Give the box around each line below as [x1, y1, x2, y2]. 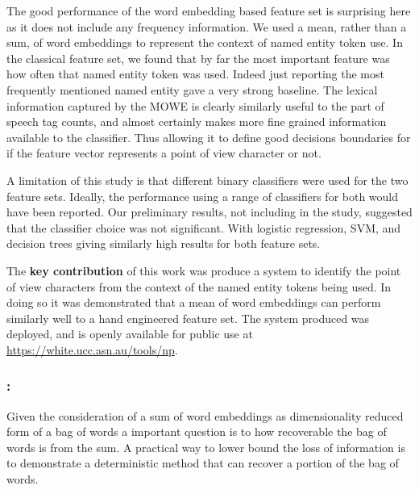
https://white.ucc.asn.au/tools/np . [6, 341, 178, 358]
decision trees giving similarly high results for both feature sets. [6, 235, 321, 252]
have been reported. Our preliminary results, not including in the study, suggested [6, 203, 413, 220]
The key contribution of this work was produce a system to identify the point [6, 262, 401, 279]
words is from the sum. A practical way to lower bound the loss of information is [6, 438, 405, 455]
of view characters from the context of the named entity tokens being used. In [6, 278, 392, 295]
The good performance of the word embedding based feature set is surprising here [6, 2, 411, 19]
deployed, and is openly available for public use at [6, 325, 253, 342]
